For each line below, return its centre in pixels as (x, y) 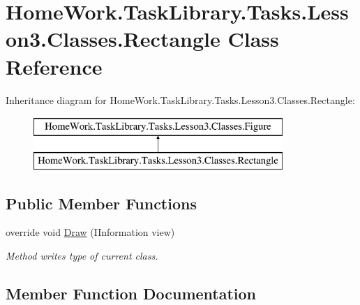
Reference (54, 66)
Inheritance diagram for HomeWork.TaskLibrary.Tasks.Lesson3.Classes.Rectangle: (180, 99)
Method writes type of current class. (82, 256)
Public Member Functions (101, 203)
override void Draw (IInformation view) (90, 232)
